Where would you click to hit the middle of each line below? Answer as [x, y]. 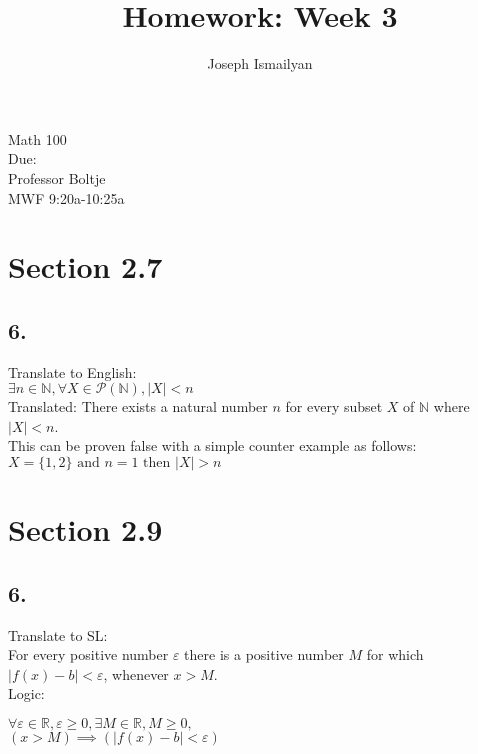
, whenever [136, 673]
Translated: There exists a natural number [138, 406]
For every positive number [88, 654]
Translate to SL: [58, 634]
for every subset [334, 406]
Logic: [26, 693]
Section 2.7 [85, 266]
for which [395, 654]
